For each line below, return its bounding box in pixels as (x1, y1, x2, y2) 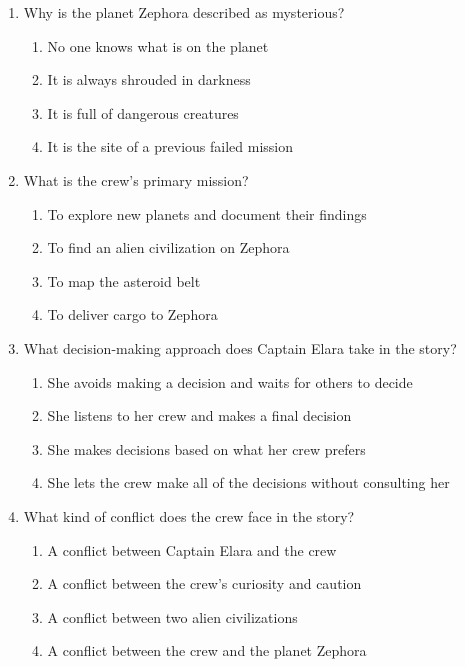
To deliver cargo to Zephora (47, 304, 218, 325)
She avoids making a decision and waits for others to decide (47, 371, 413, 392)
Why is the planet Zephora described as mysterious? (23, 2, 345, 22)
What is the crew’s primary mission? (23, 169, 249, 190)
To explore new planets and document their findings (47, 203, 367, 224)
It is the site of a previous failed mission (47, 136, 293, 157)
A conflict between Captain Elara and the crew (47, 539, 337, 560)
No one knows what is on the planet (47, 35, 269, 56)
